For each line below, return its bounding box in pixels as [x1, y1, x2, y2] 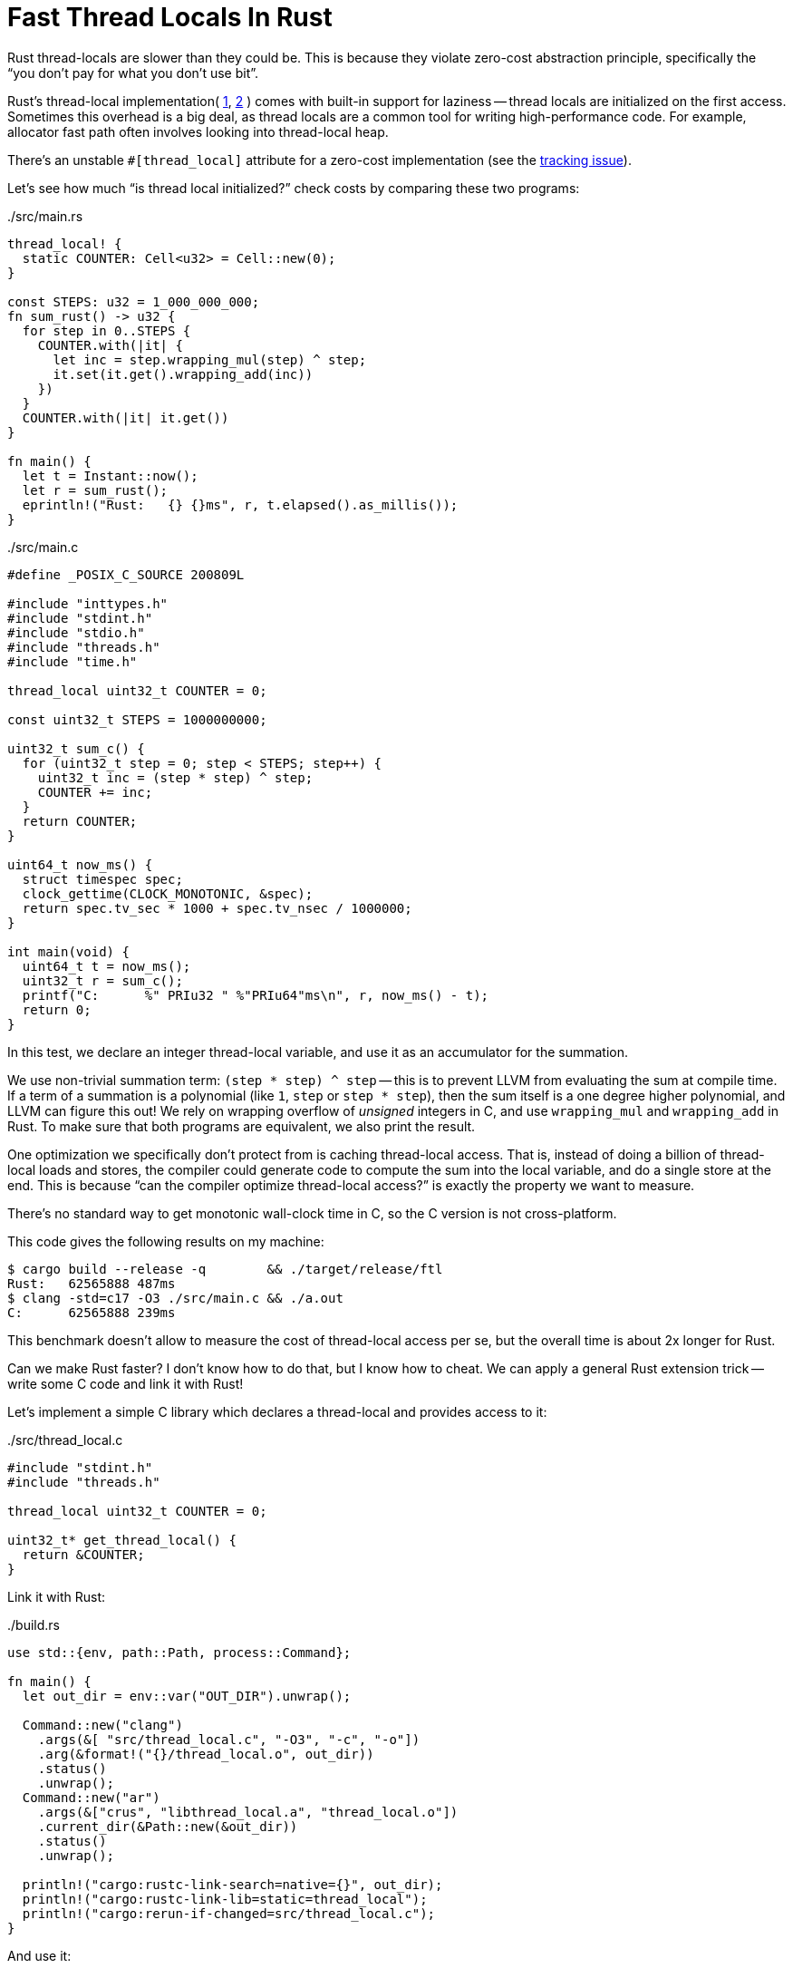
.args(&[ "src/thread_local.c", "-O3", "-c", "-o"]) [37, 1731, 421, 1747]
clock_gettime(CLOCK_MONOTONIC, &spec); [22, 886, 314, 901]
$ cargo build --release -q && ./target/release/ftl [7, 1261, 443, 1276]
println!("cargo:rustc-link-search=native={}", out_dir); [22, 1876, 443, 1892]
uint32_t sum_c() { [7, 741, 145, 756]
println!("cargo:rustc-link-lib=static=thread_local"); [22, 1891, 428, 1906]
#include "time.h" [7, 654, 138, 669]
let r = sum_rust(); [22, 482, 169, 498]
